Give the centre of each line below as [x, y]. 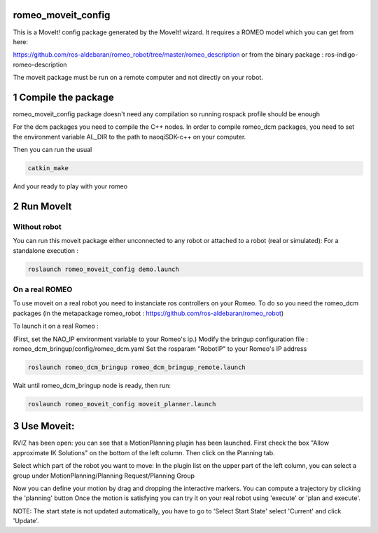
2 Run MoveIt [42, 206]
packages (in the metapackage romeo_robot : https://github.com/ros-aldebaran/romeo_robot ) [148, 313]
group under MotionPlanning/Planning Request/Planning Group [104, 476]
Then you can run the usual [52, 150]
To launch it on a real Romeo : [56, 326]
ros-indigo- [342, 55]
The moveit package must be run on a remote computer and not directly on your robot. [138, 78]
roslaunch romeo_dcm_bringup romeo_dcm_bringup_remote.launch [136, 367]
